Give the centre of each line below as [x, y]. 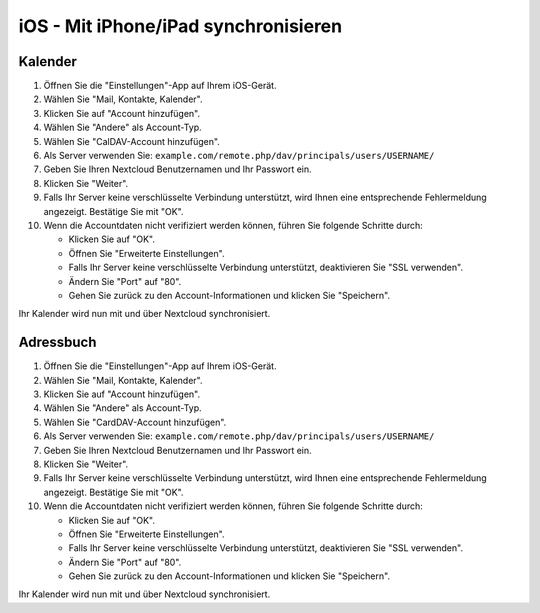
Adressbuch [57, 342]
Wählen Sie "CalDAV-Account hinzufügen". [131, 141]
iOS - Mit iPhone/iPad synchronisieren [180, 26]
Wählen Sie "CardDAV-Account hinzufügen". [135, 422]
